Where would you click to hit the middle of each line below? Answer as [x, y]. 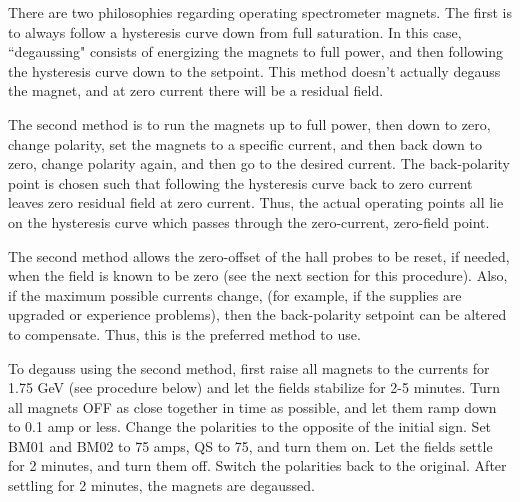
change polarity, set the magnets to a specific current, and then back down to [245, 143]
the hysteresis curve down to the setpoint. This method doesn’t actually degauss [254, 70]
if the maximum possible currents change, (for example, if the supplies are [235, 294]
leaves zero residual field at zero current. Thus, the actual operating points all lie [256, 202]
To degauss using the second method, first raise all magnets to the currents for [249, 367]
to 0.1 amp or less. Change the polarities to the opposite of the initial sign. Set [250, 426]
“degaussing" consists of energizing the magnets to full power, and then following [255, 51]
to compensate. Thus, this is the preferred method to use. [184, 333]
